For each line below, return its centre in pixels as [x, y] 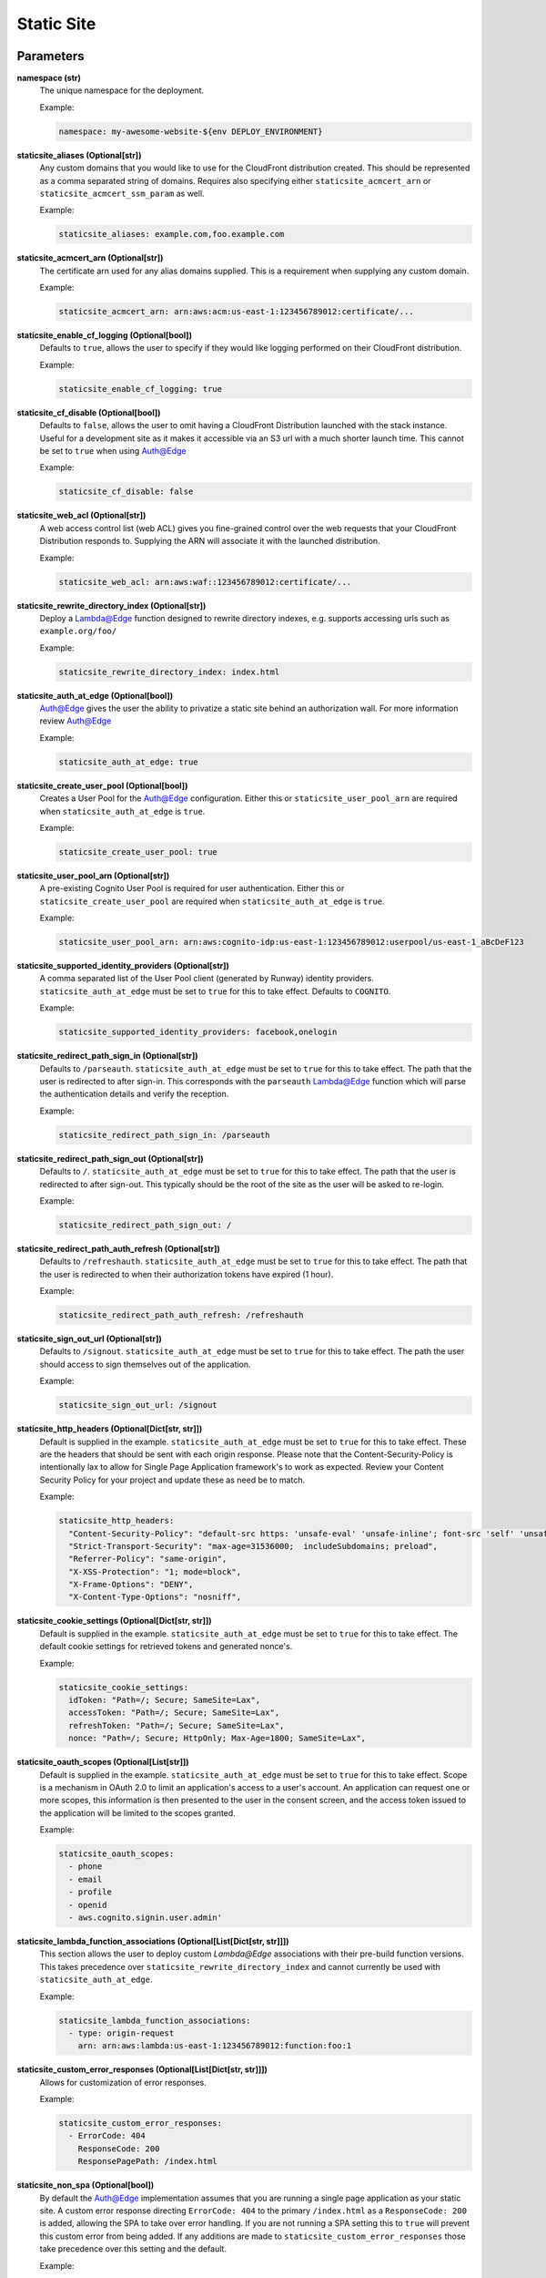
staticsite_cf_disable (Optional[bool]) [89, 412]
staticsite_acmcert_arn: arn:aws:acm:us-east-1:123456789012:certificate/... [236, 312]
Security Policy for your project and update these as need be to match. [172, 1480]
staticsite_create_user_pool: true [138, 852]
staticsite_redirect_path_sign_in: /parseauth [164, 1135]
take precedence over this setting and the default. [133, 2249]
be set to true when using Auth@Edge [113, 451]
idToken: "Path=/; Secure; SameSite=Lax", [165, 1700]
